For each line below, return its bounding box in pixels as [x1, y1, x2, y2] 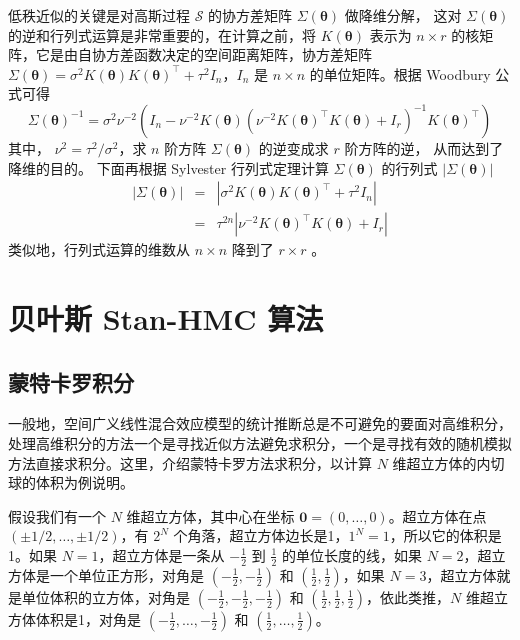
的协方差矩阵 [208, 5, 293, 25]
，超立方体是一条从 [98, 544, 225, 565]
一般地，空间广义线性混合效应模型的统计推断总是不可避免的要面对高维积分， [8, 413, 512, 434]
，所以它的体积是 [389, 525, 502, 546]
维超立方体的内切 [392, 452, 505, 473]
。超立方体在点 [388, 505, 487, 526]
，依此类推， [366, 586, 451, 607]
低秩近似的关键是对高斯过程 [8, 5, 190, 25]
